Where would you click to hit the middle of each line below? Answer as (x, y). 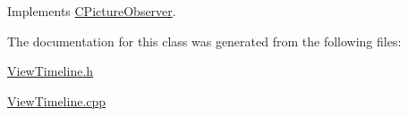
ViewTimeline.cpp (57, 100)
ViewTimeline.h (51, 71)
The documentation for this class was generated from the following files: (204, 41)
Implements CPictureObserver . (92, 11)
